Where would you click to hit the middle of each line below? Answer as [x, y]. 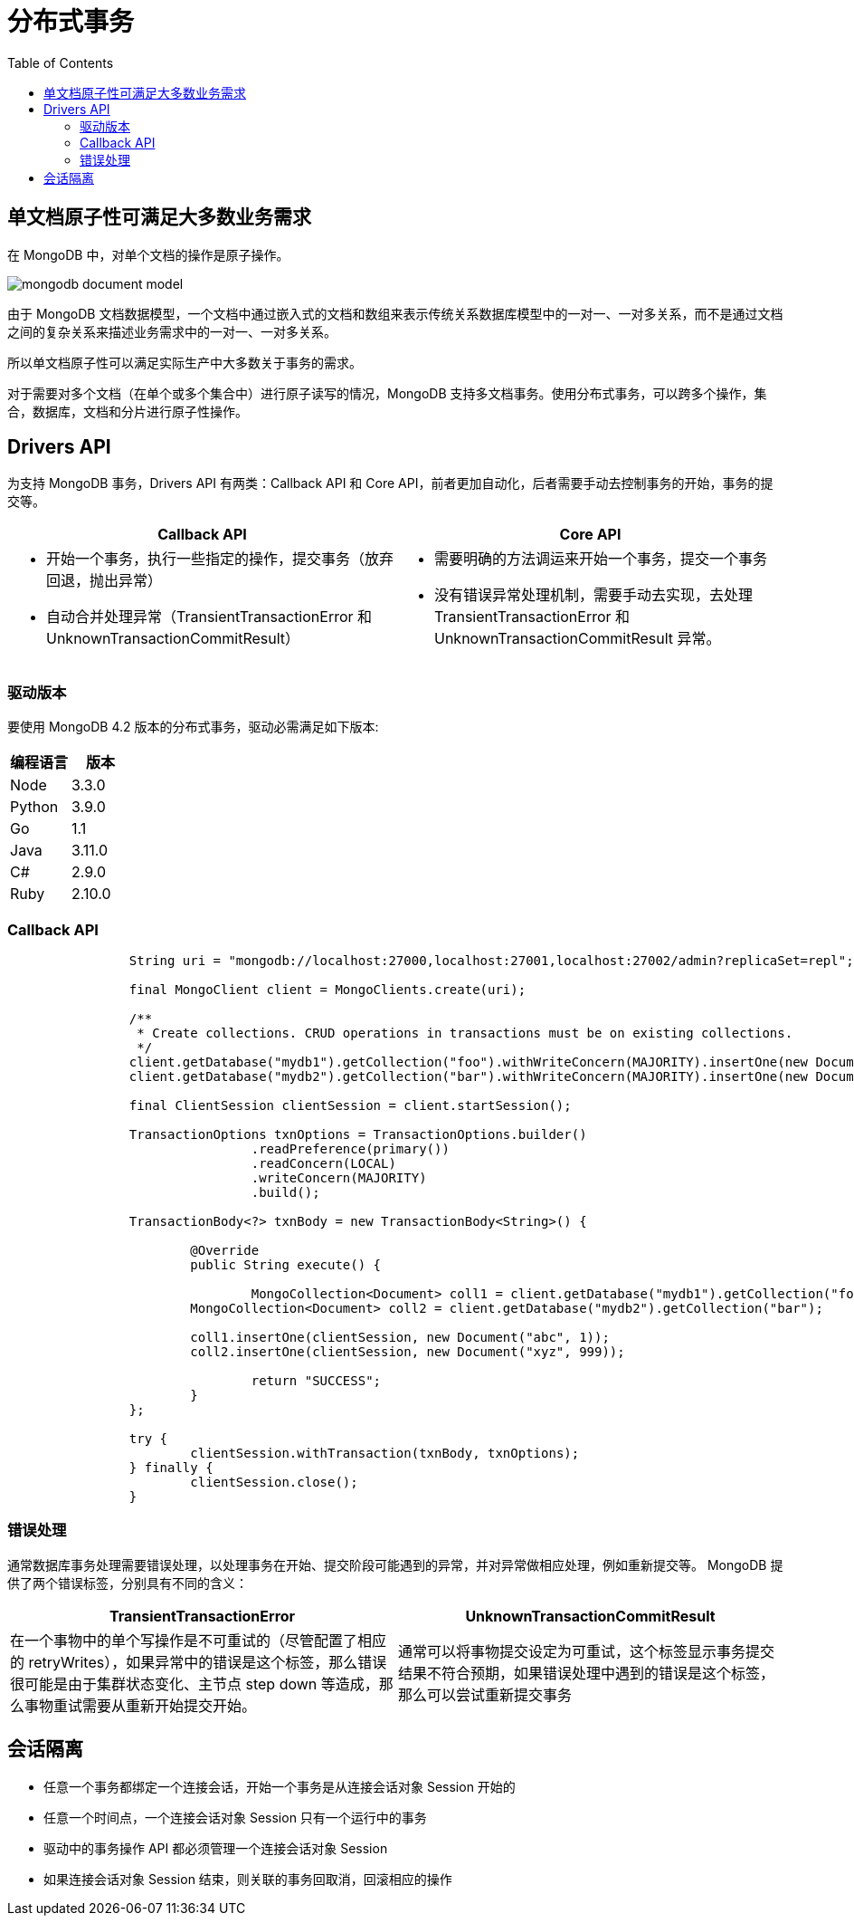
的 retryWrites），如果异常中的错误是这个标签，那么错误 [199, 1662]
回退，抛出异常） [104, 581]
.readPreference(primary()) [350, 1148]
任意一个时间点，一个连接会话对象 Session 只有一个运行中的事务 [235, 1817]
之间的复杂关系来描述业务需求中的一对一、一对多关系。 [172, 331]
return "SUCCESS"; [316, 1380]
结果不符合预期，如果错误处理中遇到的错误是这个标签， [587, 1673]
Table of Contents [61, 62]
